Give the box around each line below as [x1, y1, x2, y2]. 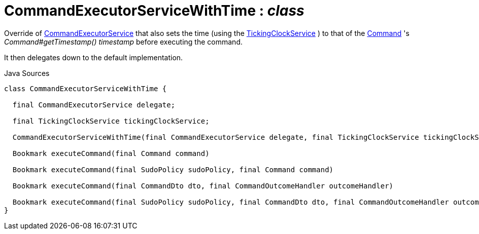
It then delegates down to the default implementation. [4, 53, 183, 62]
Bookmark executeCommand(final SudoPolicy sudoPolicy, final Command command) [12, 165, 334, 174]
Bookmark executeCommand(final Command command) [12, 149, 210, 158]
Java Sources [4, 68, 50, 77]
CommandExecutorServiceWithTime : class [4, 2, 304, 19]
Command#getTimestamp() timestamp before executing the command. [4, 37, 243, 46]
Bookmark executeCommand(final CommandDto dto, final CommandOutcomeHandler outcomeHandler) [12, 181, 394, 190]
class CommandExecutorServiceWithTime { [4, 84, 167, 93]
